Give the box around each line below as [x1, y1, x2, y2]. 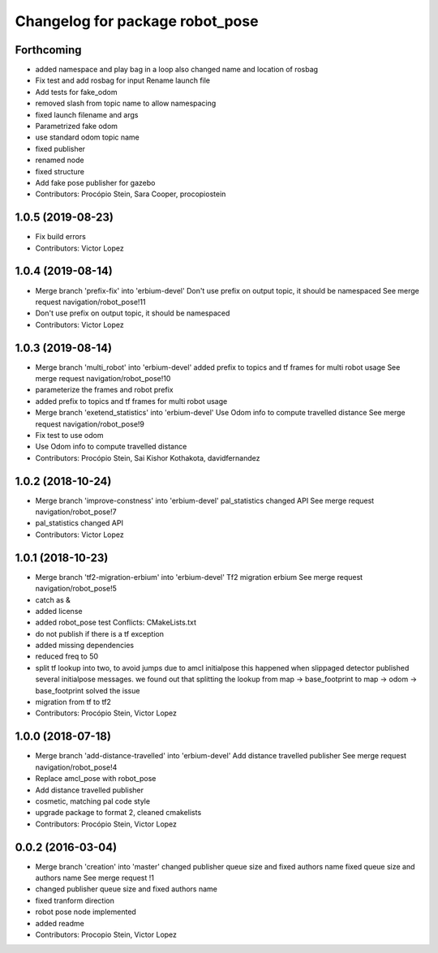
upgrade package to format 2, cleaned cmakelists [35, 808, 202, 818]
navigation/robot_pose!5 [35, 584, 118, 594]
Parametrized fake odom [35, 122, 118, 131]
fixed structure [35, 166, 85, 176]
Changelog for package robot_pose [15, 12, 259, 30]
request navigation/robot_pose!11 [35, 297, 146, 307]
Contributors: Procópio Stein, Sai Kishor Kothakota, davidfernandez [35, 453, 260, 462]
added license [35, 606, 83, 616]
